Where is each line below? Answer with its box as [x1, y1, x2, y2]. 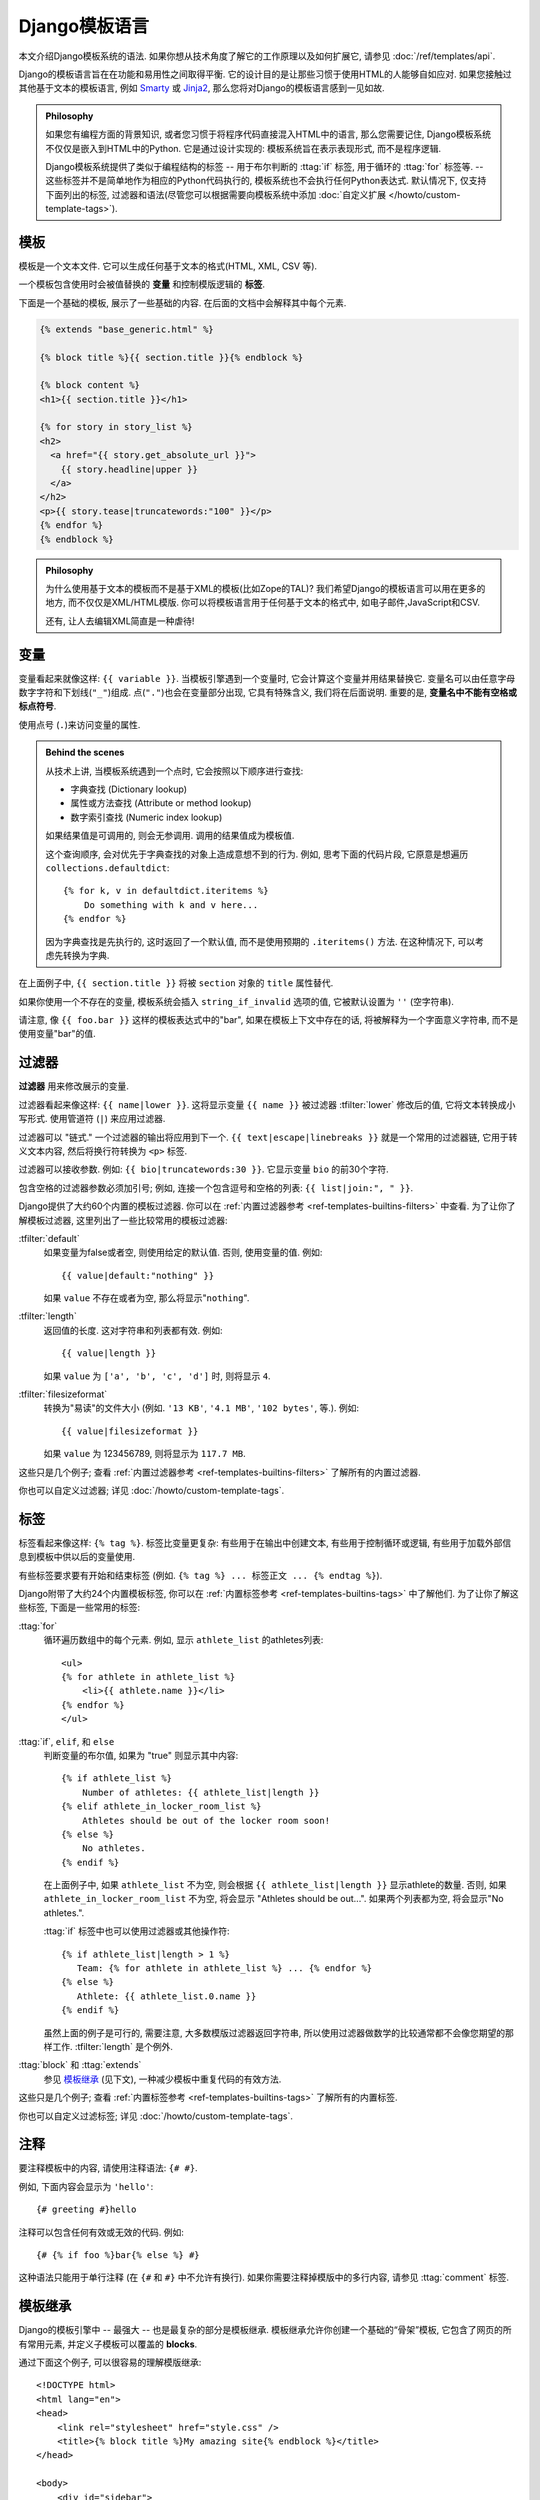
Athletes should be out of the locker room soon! [81, 1815, 330, 1826]
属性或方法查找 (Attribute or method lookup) [70, 797, 252, 809]
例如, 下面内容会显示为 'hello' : [18, 2180, 154, 2192]
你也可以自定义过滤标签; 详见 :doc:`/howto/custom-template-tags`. [18, 2110, 294, 2122]
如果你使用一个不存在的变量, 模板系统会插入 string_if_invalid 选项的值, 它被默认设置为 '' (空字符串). [18, 995, 455, 1007]
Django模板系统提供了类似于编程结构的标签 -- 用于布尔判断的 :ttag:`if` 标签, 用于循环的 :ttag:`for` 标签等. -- [45, 160, 484, 172]
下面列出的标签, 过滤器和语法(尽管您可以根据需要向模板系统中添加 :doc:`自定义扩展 [45, 188, 387, 200]
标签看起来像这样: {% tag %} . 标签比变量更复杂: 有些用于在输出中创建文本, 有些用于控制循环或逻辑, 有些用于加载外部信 [18, 1536, 512, 1549]
